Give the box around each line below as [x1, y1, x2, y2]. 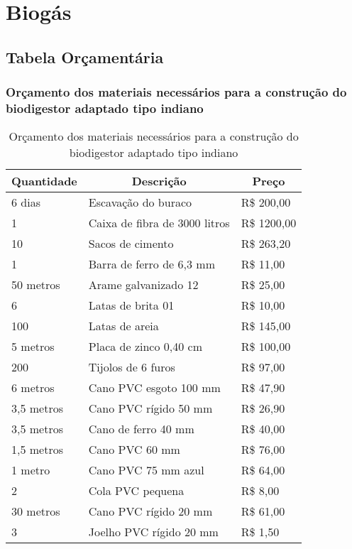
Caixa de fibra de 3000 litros [88, 214, 230, 232]
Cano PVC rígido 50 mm [88, 400, 213, 417]
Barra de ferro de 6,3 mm [88, 256, 215, 273]
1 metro [11, 462, 50, 479]
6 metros [11, 379, 55, 396]
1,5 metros [11, 441, 64, 458]
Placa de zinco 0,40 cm [88, 338, 202, 355]
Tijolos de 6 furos [88, 359, 175, 376]
